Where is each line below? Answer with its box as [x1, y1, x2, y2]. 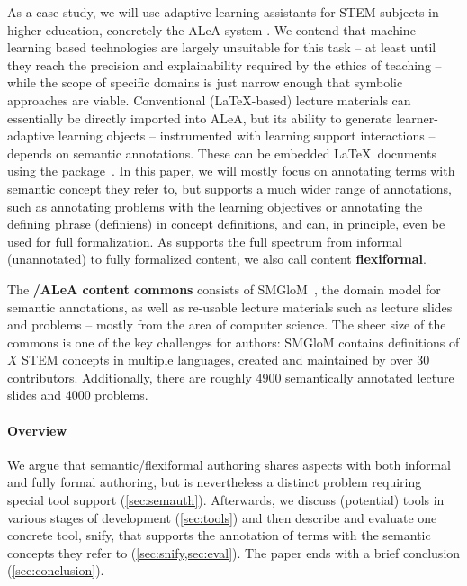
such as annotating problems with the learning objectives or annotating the [7, 196, 423, 215]
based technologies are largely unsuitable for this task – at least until [55, 38, 436, 57]
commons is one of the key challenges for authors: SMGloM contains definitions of [7, 332, 460, 351]
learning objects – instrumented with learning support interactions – [58, 126, 436, 145]
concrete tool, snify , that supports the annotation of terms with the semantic [7, 526, 431, 545]
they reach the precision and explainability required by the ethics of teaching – [7, 55, 442, 74]
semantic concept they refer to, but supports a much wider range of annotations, [7, 178, 453, 197]
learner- [396, 108, 438, 127]
